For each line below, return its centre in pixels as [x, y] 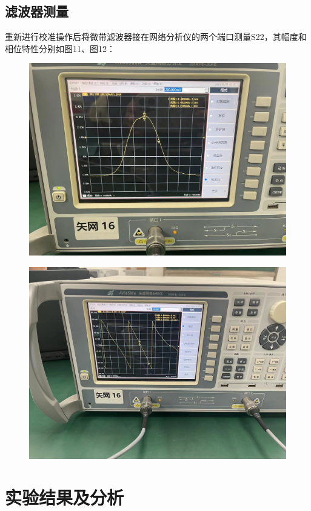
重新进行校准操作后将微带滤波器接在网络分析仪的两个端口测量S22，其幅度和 [156, 37]
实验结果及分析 [65, 497]
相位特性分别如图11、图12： [60, 48]
